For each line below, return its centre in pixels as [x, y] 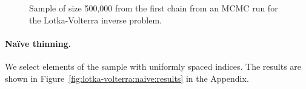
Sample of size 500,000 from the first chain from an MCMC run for [154, 8]
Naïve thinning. [38, 43]
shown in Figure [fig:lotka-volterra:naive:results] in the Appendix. [127, 78]
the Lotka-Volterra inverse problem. [95, 20]
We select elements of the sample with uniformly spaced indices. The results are [153, 66]
